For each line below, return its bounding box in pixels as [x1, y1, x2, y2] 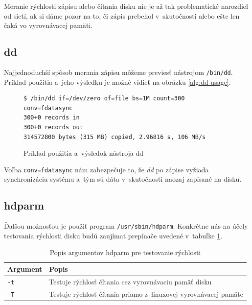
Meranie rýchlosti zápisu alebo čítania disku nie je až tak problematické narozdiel [4, 1, 248, 11]
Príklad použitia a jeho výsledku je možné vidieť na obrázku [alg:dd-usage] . [4, 76, 231, 87]
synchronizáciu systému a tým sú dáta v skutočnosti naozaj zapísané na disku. [4, 174, 242, 184]
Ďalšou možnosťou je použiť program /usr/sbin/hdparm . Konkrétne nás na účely [4, 221, 248, 231]
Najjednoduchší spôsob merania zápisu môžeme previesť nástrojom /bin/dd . [4, 67, 233, 77]
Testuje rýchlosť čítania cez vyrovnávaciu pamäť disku [49, 276, 212, 286]
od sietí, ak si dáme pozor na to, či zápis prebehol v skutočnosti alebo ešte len [4, 10, 240, 21]
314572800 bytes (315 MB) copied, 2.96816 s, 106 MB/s [23, 133, 206, 141]
